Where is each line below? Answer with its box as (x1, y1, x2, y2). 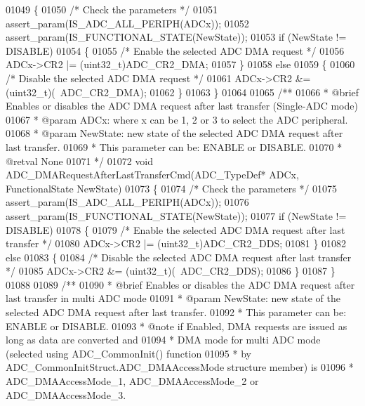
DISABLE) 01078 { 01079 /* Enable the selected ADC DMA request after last (6, 222, 345, 237)
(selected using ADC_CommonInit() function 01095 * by (6, 346, 251, 360)
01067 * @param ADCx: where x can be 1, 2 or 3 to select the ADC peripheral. (6, 112, 348, 126)
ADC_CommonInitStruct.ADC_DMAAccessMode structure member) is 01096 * (6, 360, 354, 374)
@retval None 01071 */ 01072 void (6, 153, 154, 168)
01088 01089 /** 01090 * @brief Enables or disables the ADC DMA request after (6, 277, 355, 292)
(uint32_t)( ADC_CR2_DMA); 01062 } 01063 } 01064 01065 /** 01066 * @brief (6, 84, 359, 99)
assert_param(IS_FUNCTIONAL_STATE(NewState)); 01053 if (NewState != (6, 30, 347, 44)
